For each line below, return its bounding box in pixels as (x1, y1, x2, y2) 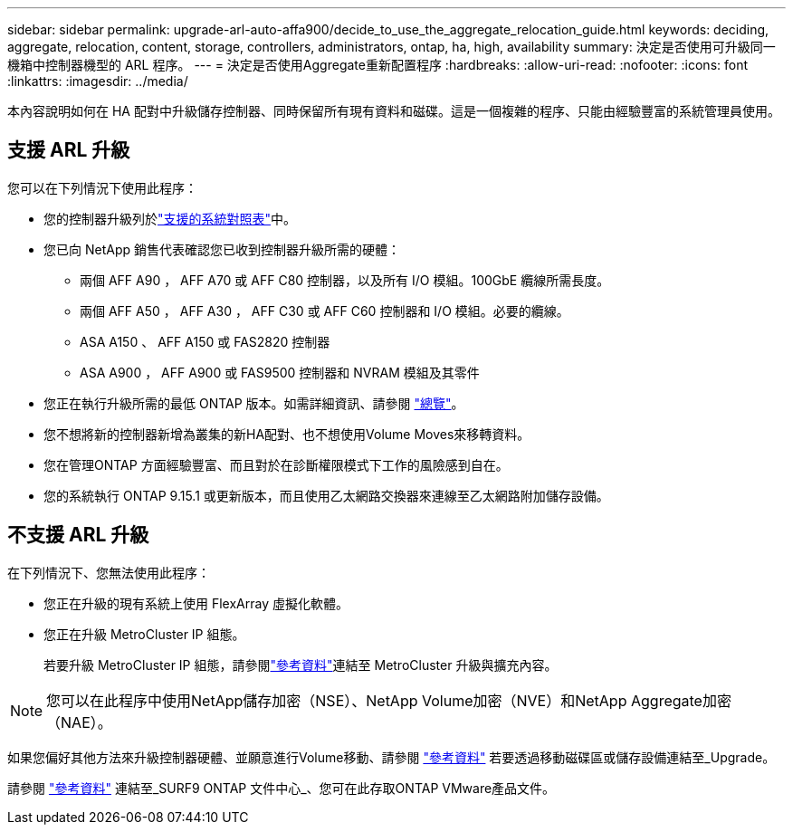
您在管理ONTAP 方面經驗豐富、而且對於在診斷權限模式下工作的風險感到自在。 (43, 456, 509, 473)
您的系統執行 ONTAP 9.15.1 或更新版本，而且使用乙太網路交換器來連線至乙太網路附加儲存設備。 (43, 487, 609, 503)
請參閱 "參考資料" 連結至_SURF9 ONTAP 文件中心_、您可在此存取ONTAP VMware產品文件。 (7, 779, 556, 796)
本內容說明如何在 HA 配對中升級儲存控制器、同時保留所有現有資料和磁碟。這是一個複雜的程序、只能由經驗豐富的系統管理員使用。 (7, 103, 780, 119)
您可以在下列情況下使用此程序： (7, 179, 197, 196)
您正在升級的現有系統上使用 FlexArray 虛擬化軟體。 (43, 595, 349, 611)
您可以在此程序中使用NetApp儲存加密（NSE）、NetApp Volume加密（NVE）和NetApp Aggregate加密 (46, 691, 731, 710)
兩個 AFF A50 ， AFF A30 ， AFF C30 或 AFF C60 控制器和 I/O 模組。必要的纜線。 (80, 302, 569, 319)
